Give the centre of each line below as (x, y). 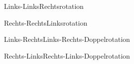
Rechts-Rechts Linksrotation (46, 22)
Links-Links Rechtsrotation (44, 6)
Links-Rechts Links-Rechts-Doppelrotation (67, 39)
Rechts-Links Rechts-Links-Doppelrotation (67, 55)
